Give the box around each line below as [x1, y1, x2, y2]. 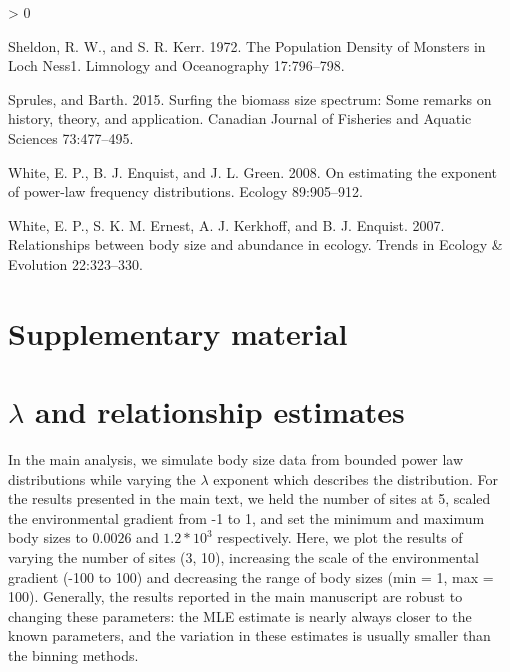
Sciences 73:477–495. [8, 127, 134, 148]
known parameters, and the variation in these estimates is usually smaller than [8, 625, 491, 646]
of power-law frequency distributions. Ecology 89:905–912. [8, 181, 363, 202]
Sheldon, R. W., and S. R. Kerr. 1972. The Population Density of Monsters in [8, 35, 486, 56]
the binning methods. [8, 644, 139, 665]
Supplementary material [8, 312, 348, 353]
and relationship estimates [35, 391, 405, 432]
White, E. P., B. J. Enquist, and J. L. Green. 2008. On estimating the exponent [8, 161, 497, 182]
